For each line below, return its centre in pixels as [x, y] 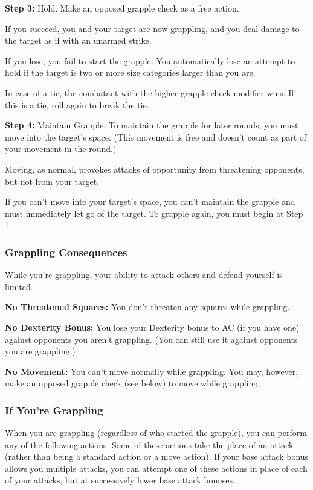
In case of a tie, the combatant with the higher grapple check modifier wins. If [150, 92]
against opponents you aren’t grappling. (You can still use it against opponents [151, 339]
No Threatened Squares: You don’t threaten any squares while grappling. [147, 307]
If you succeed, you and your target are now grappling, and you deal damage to [152, 28]
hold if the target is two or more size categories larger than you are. [130, 72]
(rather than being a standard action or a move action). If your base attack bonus [157, 456]
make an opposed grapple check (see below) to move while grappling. [133, 383]
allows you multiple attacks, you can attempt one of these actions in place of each [156, 468]
